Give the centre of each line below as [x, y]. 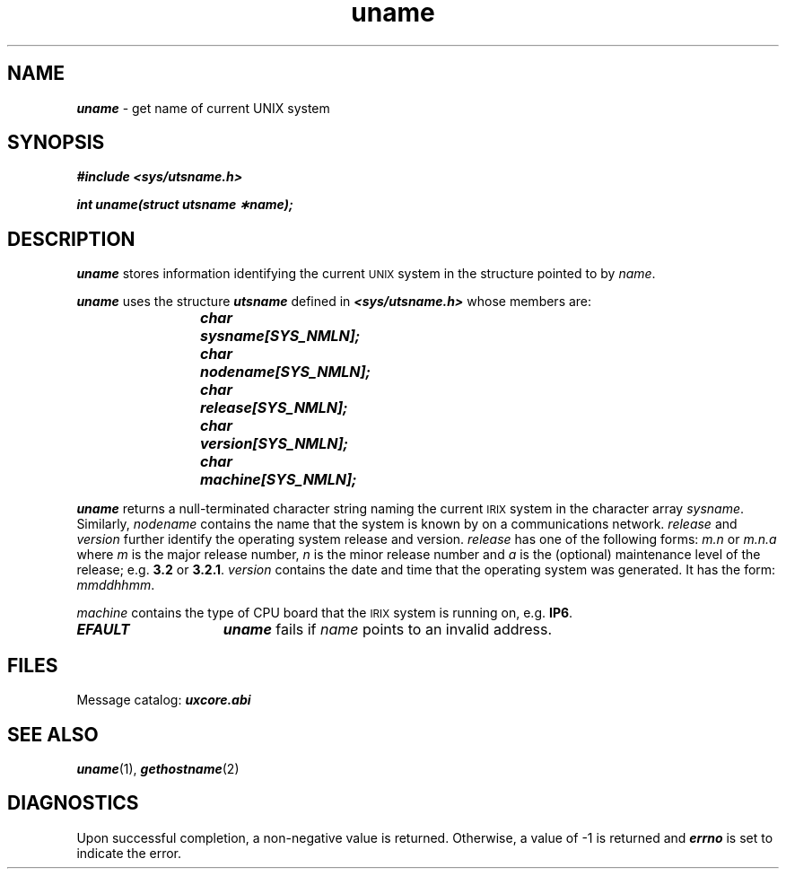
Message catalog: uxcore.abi [164, 700]
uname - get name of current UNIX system [203, 108]
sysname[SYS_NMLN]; [280, 336]
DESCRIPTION [71, 239]
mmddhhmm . [116, 585]
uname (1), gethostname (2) [158, 768]
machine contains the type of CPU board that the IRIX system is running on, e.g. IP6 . [325, 613]
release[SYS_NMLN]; [274, 408]
